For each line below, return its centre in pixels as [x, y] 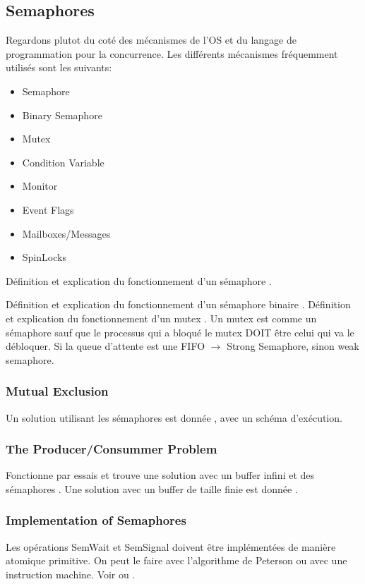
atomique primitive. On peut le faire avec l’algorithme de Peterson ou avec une [176, 560]
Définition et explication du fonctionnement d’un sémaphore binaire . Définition [178, 304]
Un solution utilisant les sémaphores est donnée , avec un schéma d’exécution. [174, 417]
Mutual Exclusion [57, 391]
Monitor [40, 186]
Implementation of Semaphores [96, 520]
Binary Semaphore [62, 115]
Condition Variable [63, 162]
